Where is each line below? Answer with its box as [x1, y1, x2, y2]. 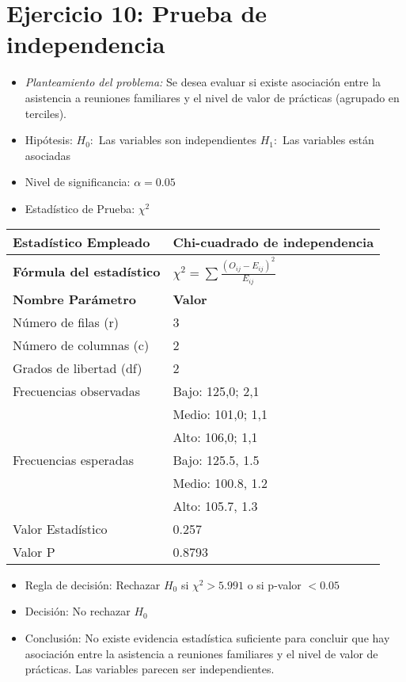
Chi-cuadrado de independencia [173, 233, 374, 252]
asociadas [25, 147, 71, 163]
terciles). [25, 105, 67, 121]
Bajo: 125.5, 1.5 [173, 450, 260, 469]
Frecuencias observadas [13, 381, 141, 400]
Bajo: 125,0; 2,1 [173, 381, 260, 400]
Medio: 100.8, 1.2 [173, 473, 268, 492]
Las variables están [282, 131, 374, 148]
